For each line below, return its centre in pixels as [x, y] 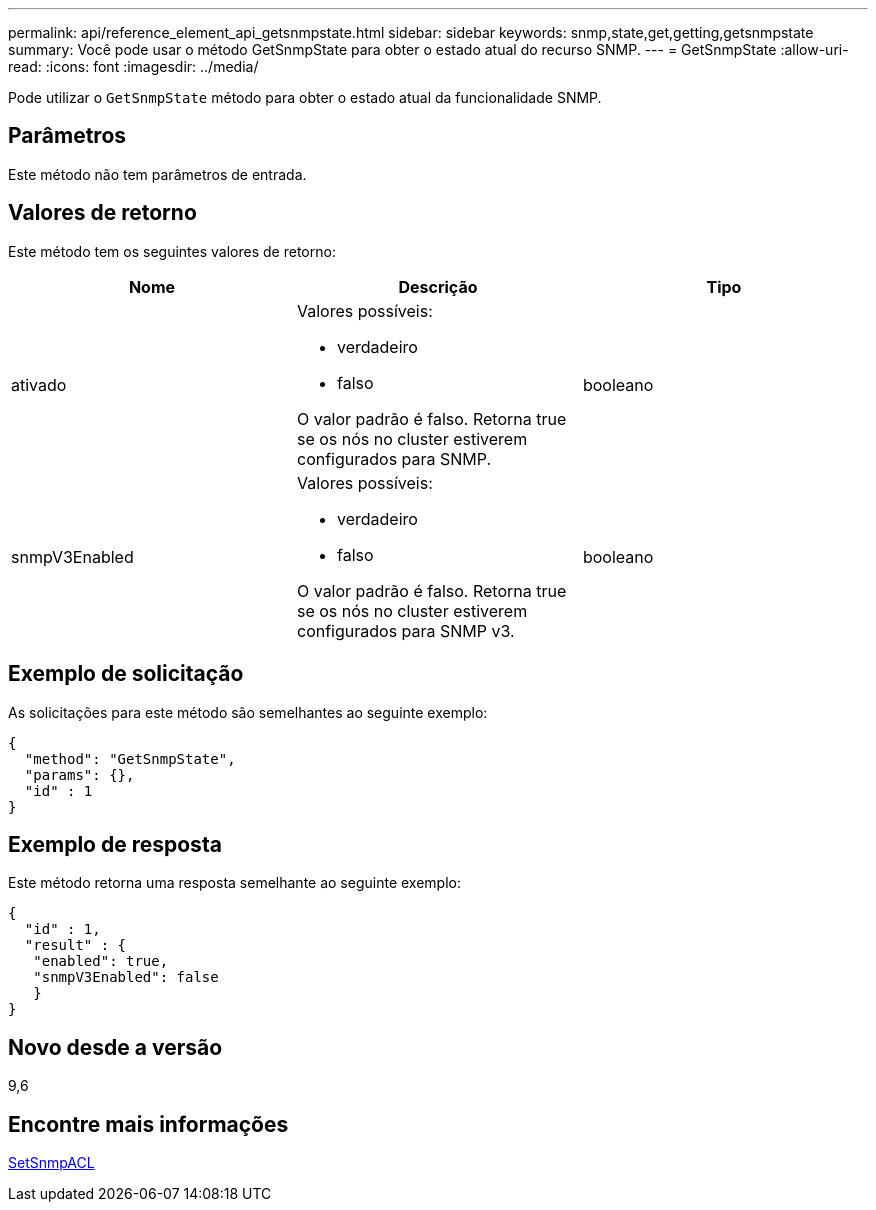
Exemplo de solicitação [126, 674]
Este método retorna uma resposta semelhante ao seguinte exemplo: [234, 883]
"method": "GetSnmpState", [130, 758]
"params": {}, [79, 774]
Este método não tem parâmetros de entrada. [157, 174]
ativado [39, 384]
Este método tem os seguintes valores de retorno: [172, 251]
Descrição [438, 286]
